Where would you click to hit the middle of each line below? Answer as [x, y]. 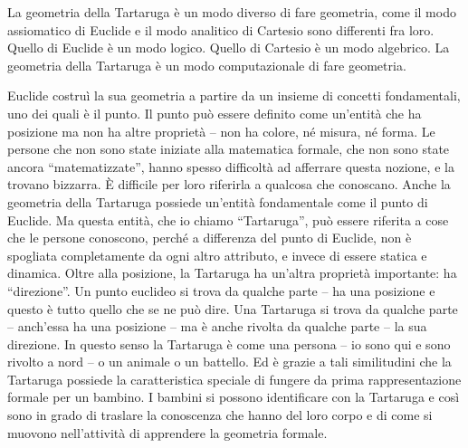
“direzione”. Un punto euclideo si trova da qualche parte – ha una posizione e [221, 290]
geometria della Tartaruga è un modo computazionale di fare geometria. [207, 65]
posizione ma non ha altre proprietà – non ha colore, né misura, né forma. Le [221, 131]
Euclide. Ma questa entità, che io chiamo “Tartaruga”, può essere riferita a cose [228, 219]
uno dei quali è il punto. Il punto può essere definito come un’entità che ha [215, 113]
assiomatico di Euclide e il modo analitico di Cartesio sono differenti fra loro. [221, 29]
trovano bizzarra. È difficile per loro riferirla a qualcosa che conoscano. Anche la [229, 184]
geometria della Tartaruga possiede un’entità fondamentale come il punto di [218, 201]
